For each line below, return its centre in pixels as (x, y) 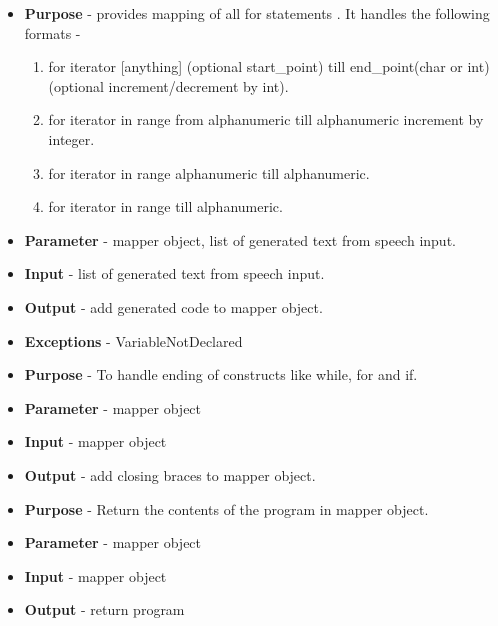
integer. (71, 138)
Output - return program (104, 609)
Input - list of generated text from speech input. (174, 273)
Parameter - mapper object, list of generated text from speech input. (240, 239)
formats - (52, 32)
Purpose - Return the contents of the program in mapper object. (226, 508)
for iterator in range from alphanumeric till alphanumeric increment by (266, 119)
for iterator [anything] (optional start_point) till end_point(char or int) (269, 66)
